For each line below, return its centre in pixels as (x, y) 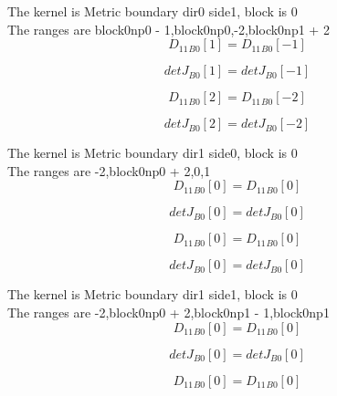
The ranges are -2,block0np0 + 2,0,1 (109, 170)
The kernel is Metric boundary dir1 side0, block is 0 (153, 153)
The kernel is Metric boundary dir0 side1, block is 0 (153, 11)
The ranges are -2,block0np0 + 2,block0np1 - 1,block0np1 (168, 312)
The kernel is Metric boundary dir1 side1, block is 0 (153, 294)
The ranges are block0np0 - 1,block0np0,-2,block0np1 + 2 (168, 29)
